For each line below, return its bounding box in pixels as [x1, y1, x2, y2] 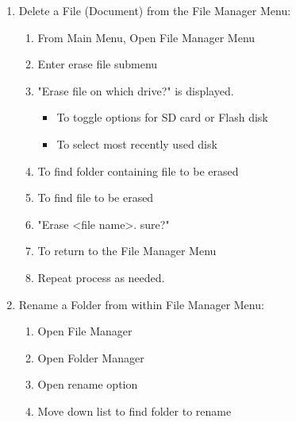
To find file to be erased [37, 189, 154, 206]
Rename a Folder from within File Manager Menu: [18, 296, 264, 312]
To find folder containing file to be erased [37, 162, 239, 179]
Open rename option [37, 376, 138, 393]
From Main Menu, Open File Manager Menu [37, 29, 256, 45]
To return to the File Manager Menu [37, 242, 217, 259]
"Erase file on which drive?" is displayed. [37, 82, 234, 99]
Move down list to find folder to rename [37, 402, 232, 419]
